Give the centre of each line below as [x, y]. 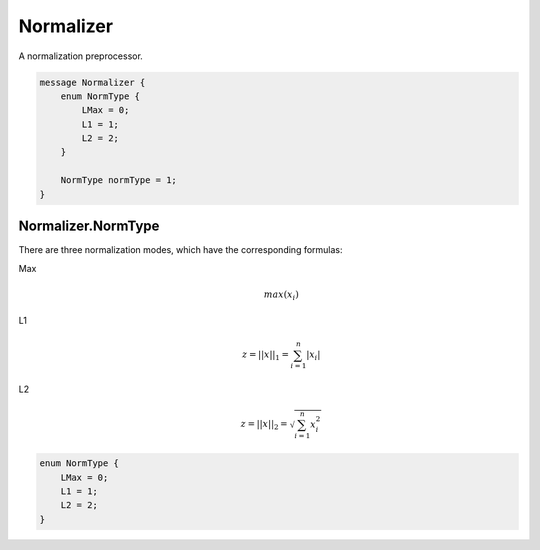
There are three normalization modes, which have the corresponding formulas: [181, 250]
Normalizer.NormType [89, 226]
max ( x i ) [281, 295]
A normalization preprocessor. [81, 56]
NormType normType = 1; [118, 180]
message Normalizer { [92, 82]
